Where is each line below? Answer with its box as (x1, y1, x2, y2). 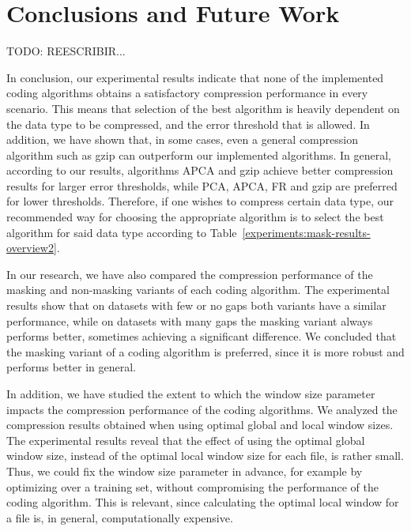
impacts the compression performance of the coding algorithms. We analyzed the (6, 401, 398, 417)
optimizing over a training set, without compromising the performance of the (6, 478, 379, 495)
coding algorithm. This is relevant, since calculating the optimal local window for (6, 494, 399, 510)
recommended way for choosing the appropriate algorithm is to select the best (6, 209, 384, 225)
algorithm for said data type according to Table (6, 224, 237, 240)
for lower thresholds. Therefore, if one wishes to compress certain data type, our (6, 193, 394, 209)
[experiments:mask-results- (242, 224, 371, 240)
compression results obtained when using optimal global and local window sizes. (6, 416, 394, 433)
